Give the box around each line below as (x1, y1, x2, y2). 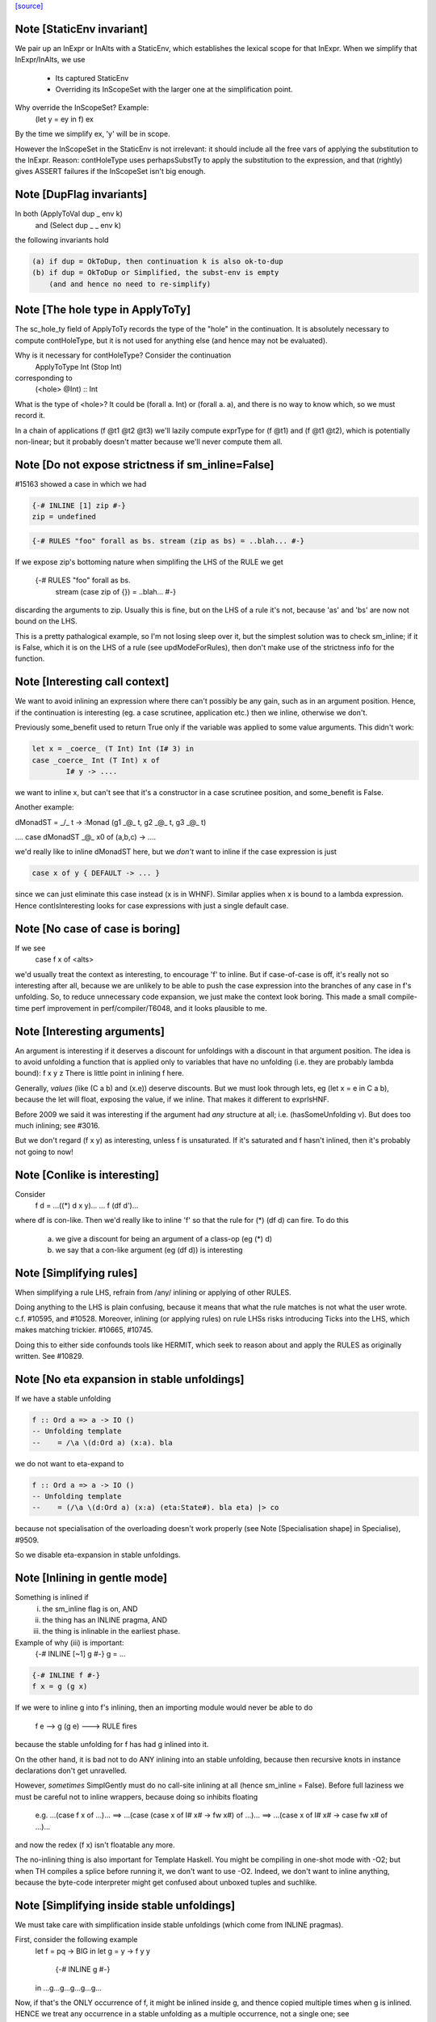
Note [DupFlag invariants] (15, 188, 148, 201)
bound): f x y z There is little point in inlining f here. (15, 1068, 185, 1078)
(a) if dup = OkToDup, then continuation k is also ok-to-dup (31, 257, 283, 266)
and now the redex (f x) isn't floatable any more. (15, 1840, 175, 1850)
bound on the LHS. (15, 616, 78, 626)
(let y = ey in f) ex (35, 114, 94, 124)
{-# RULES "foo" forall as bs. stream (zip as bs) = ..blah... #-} (31, 536, 305, 545)
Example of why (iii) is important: (15, 1638, 124, 1648)
